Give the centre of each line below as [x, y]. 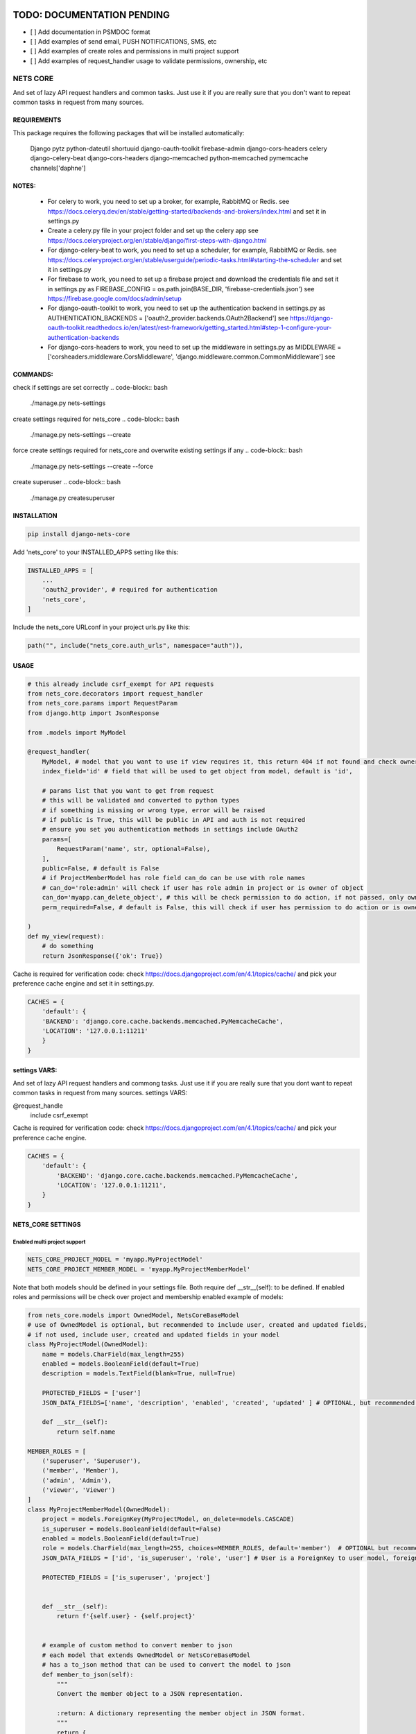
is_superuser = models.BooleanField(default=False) [132, 1529]
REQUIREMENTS [37, 120]
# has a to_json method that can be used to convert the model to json [166, 1665]
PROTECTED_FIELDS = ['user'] [92, 1393]
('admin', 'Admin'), [77, 1480]
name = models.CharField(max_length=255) [113, 1354]
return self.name [86, 1432]
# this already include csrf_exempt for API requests [121, 684]
